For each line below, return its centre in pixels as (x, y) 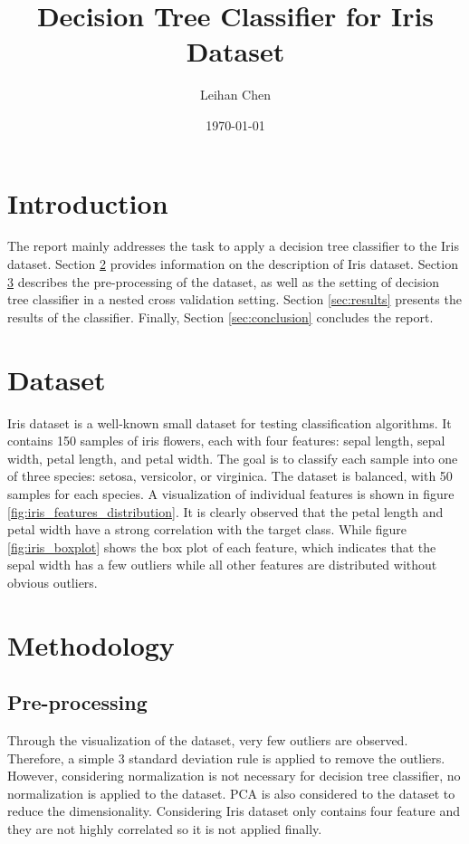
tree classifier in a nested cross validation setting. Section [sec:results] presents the (234, 299)
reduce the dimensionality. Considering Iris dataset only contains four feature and (234, 811)
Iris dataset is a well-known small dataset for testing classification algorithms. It (230, 422)
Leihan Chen (235, 95)
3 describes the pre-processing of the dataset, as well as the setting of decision (224, 281)
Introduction (88, 202)
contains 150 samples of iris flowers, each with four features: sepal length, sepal (226, 441)
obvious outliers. (53, 582)
